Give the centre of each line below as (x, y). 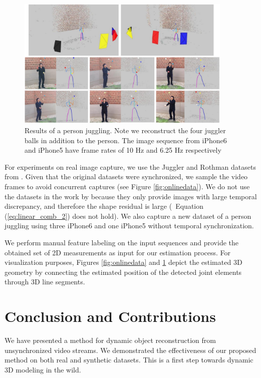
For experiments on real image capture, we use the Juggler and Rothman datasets (130, 166)
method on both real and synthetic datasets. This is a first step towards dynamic (129, 360)
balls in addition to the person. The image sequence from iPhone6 (126, 140)
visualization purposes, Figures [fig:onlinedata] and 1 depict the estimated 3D (123, 262)
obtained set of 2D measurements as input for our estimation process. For (118, 252)
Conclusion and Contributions (110, 316)
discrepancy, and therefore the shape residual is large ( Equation (104, 206)
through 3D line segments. (45, 282)
